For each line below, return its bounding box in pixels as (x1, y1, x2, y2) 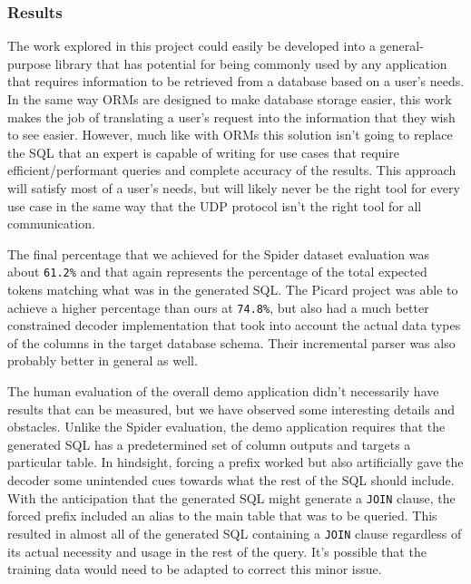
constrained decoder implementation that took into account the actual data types (7, 316, 461, 335)
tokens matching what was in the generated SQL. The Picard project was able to (7, 280, 458, 298)
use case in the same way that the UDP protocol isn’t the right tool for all (7, 196, 422, 215)
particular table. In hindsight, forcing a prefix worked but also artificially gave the (7, 453, 464, 472)
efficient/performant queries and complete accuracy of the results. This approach (7, 161, 456, 180)
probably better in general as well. (7, 351, 198, 370)
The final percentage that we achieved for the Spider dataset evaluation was (7, 244, 429, 263)
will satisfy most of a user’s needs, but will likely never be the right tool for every (7, 178, 460, 197)
